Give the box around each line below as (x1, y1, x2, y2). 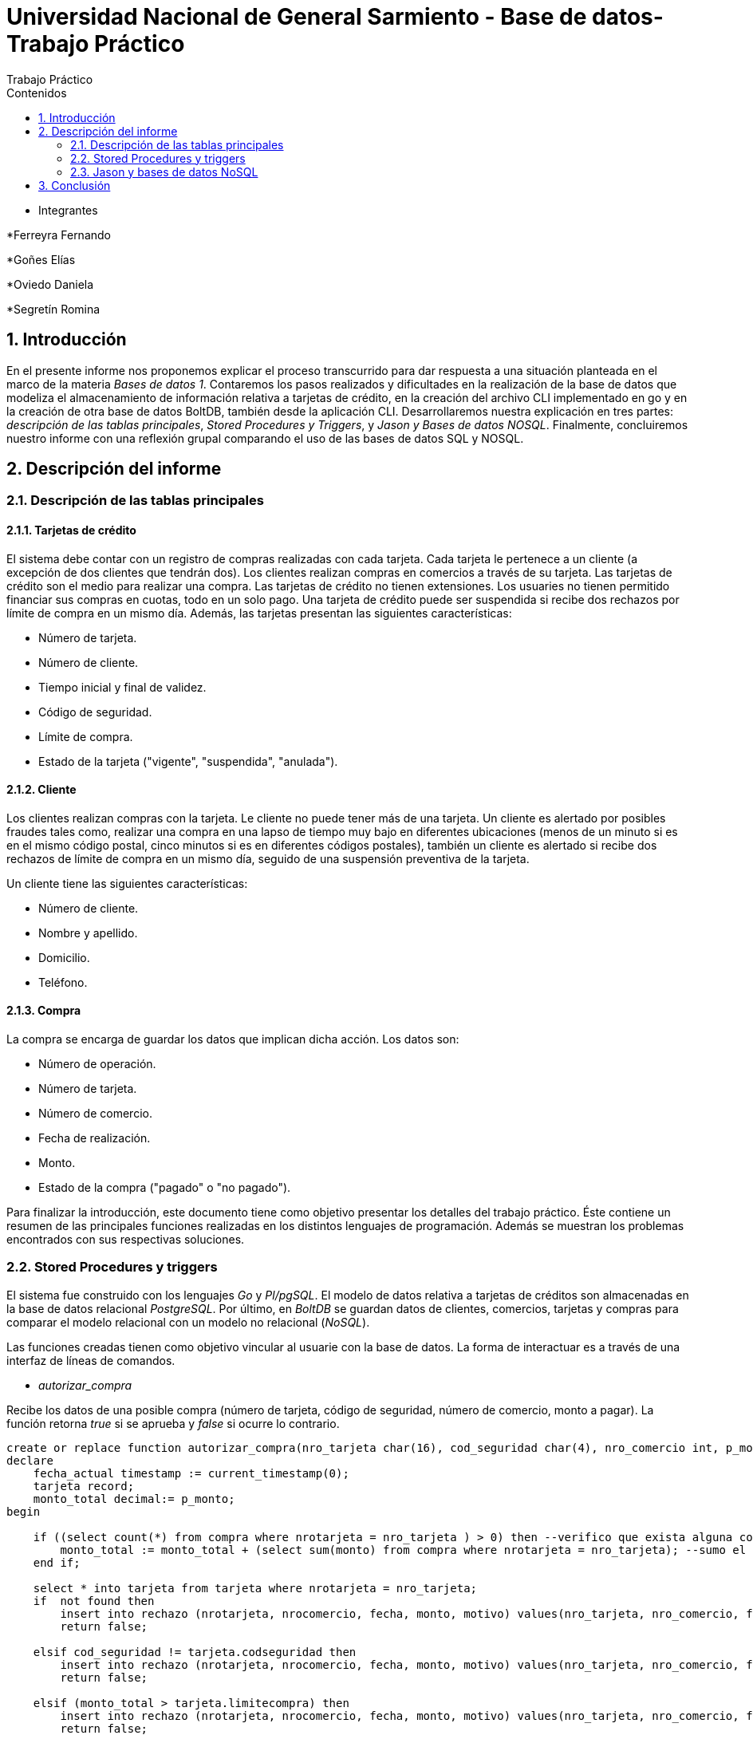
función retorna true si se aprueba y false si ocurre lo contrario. (6, 1416, 340, 1430)
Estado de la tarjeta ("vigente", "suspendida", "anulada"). (38, 754, 338, 768)
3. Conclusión (38, 178, 111, 192)
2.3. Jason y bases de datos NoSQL (70, 164, 258, 179)
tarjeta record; (33, 1479, 135, 1493)
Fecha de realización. (38, 1131, 151, 1146)
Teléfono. (38, 975, 88, 989)
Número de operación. (38, 1057, 156, 1071)
